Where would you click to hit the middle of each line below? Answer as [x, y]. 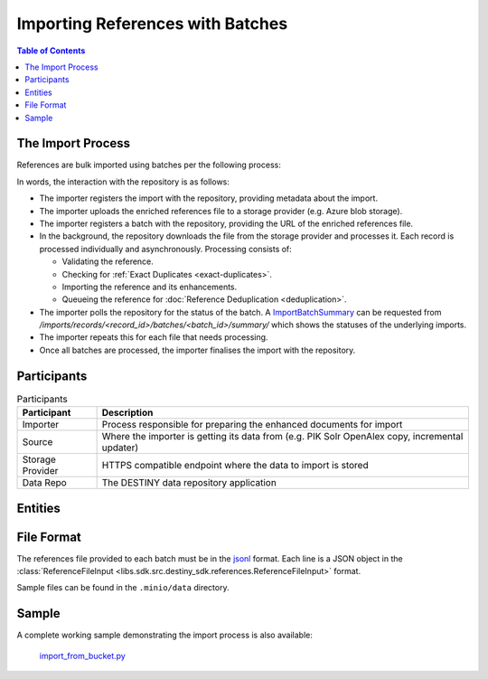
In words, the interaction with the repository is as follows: [123, 182]
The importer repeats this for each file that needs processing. [154, 337]
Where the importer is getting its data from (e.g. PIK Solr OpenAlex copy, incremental [282, 437]
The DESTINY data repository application [189, 483]
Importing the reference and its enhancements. [150, 287]
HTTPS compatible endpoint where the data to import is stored [235, 466]
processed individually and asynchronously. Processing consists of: [166, 249]
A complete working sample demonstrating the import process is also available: [165, 635]
